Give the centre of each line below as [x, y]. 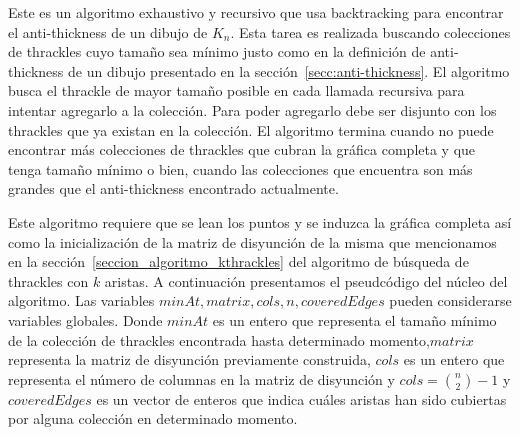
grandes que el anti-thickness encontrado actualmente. [173, 188]
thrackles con [48, 280]
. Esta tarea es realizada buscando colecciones [370, 31]
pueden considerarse [450, 300]
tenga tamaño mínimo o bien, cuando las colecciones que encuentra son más [240, 168]
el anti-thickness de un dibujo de [108, 31]
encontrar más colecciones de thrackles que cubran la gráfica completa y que [242, 149]
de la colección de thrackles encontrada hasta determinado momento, [219, 339]
